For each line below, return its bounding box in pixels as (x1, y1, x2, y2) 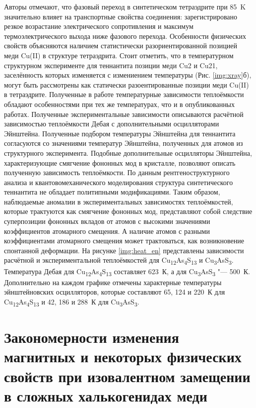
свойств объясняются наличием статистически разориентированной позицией (4, 40, 237, 51)
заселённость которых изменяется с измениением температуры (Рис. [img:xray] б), (4, 70, 252, 80)
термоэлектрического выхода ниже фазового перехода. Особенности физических (4, 30, 246, 41)
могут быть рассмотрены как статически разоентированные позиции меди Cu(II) (4, 79, 249, 90)
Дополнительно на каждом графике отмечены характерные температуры (4, 277, 222, 287)
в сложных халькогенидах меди (4, 385, 207, 406)
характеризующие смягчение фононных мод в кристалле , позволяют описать (4, 157, 236, 168)
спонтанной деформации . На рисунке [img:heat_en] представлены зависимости (4, 245, 244, 255)
